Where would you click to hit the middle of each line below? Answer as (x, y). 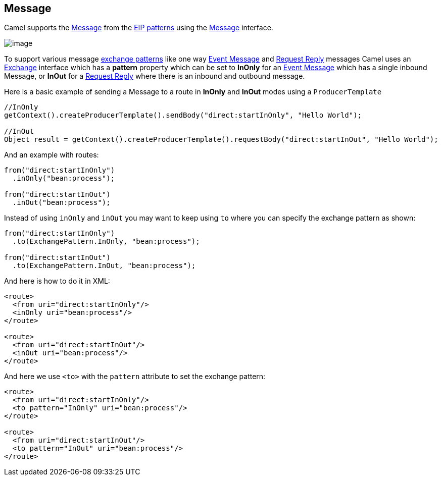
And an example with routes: (52, 155)
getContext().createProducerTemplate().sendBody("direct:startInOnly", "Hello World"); (183, 115)
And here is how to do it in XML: (57, 281)
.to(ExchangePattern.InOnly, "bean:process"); (106, 242)
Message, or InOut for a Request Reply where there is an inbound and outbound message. (155, 76)
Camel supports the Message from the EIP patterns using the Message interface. (139, 28)
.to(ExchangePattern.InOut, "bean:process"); (104, 266)
